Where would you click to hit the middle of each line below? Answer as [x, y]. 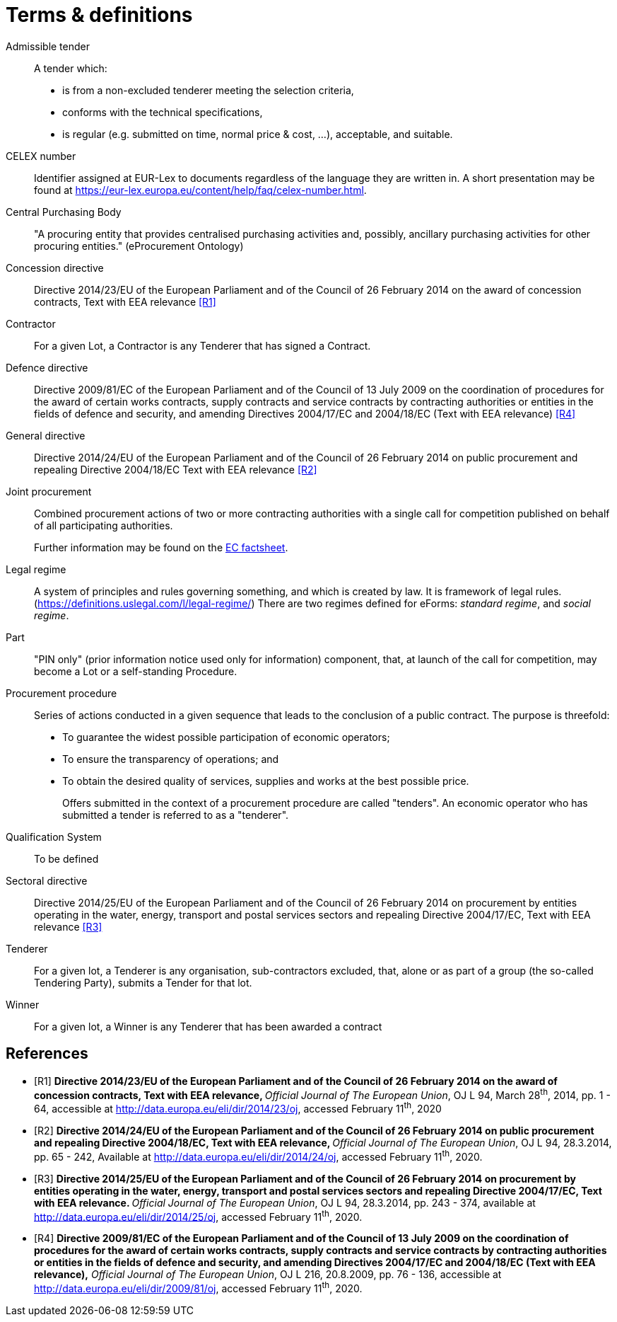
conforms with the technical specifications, [163, 112]
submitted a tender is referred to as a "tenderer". [176, 815]
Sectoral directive [47, 880]
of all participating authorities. [104, 525]
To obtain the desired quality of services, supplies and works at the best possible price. [266, 781]
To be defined [66, 858]
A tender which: [71, 68]
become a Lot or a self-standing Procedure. [136, 671]
